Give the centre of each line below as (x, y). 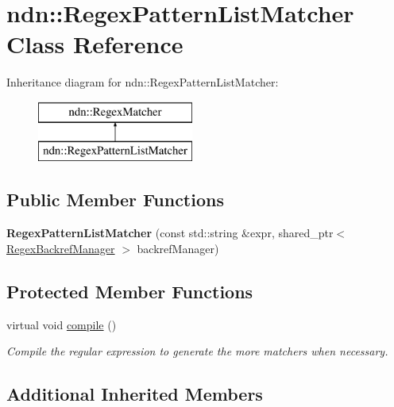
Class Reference (95, 44)
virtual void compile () (62, 324)
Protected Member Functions (130, 291)
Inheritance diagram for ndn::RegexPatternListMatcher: (143, 82)
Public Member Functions (115, 200)
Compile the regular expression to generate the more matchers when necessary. (197, 351)
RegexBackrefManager (61, 248)
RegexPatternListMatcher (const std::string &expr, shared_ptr (170, 233)
